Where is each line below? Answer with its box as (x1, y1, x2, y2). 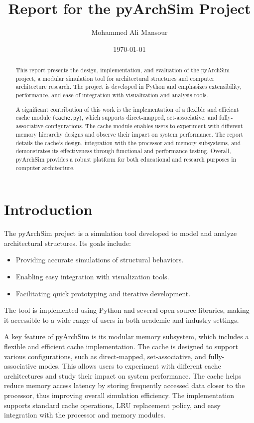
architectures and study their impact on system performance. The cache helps (4, 370, 242, 381)
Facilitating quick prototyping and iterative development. (15, 288, 191, 298)
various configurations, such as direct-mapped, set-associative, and (4, 351, 206, 361)
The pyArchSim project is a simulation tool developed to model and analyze (4, 228, 237, 238)
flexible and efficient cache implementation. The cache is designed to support (4, 341, 239, 352)
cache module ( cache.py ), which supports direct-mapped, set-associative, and (15, 113, 218, 122)
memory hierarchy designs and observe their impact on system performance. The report (15, 130, 244, 139)
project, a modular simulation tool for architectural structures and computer (15, 74, 215, 82)
